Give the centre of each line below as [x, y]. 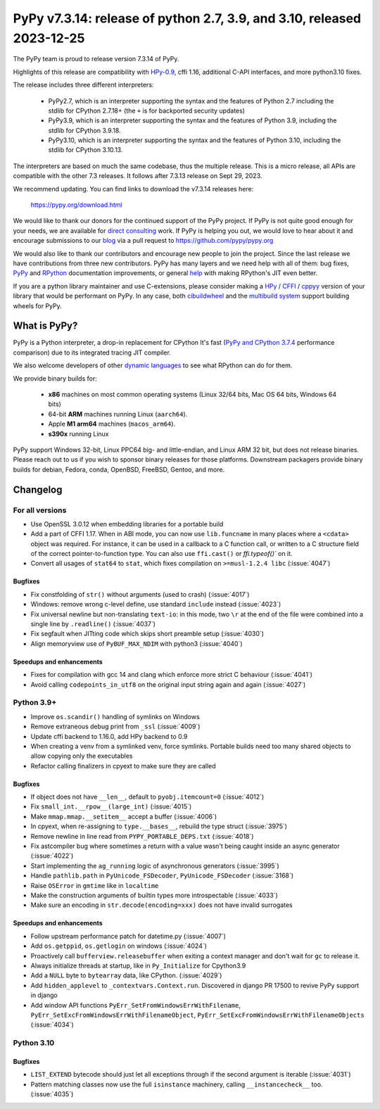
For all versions [40, 510]
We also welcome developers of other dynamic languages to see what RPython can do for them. [153, 365]
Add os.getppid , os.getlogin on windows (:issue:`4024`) [119, 946]
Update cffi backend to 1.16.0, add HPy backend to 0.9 [109, 736]
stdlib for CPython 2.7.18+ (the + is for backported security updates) [147, 110]
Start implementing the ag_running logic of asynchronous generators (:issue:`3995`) [155, 866]
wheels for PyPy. [38, 305]
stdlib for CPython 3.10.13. [85, 150]
